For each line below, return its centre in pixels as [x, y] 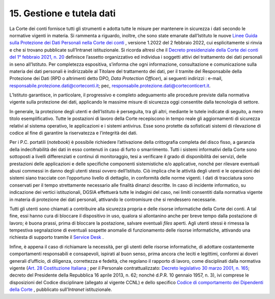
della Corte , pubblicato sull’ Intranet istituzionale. [61, 290]
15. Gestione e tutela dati [62, 13]
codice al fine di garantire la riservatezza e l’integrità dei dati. [73, 133]
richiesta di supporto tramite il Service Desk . [57, 237]
